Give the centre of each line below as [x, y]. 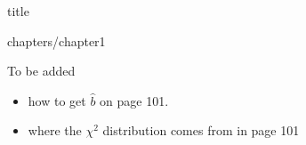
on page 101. [134, 100]
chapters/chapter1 [56, 40]
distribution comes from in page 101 [201, 130]
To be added [41, 71]
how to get [57, 100]
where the [55, 130]
